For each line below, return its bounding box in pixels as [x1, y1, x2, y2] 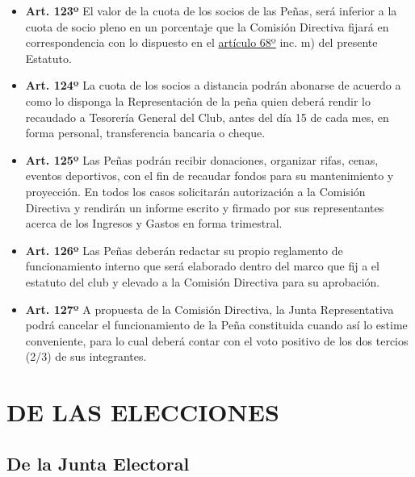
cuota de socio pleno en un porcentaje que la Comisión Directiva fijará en [25, 18, 389, 35]
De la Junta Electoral [6, 450, 190, 475]
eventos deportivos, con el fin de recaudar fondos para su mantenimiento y [25, 167, 394, 184]
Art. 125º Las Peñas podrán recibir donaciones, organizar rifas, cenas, [25, 151, 379, 168]
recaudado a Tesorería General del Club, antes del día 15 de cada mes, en [25, 108, 389, 125]
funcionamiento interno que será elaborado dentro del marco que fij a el [25, 257, 379, 274]
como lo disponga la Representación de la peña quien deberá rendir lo [25, 92, 371, 109]
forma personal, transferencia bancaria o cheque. [25, 124, 266, 141]
